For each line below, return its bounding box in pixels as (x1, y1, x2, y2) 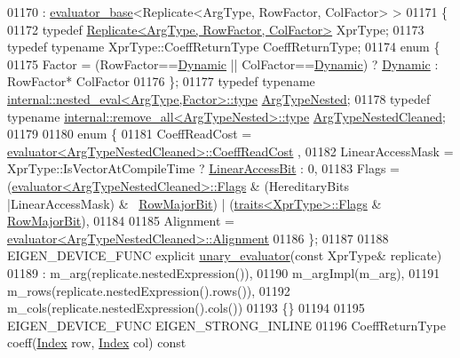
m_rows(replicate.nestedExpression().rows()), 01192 (7, 281, 290, 299)
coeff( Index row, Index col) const (7, 333, 186, 352)
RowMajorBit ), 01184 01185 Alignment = (7, 211, 234, 230)
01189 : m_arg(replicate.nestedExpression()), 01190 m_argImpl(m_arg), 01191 (7, 263, 440, 282)
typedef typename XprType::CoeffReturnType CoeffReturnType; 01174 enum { (7, 37, 440, 56)
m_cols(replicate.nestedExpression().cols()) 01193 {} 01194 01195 (7, 298, 365, 317)
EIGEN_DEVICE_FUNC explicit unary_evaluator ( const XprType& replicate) (7, 246, 442, 265)
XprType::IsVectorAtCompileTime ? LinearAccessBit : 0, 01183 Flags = (7, 159, 400, 178)
